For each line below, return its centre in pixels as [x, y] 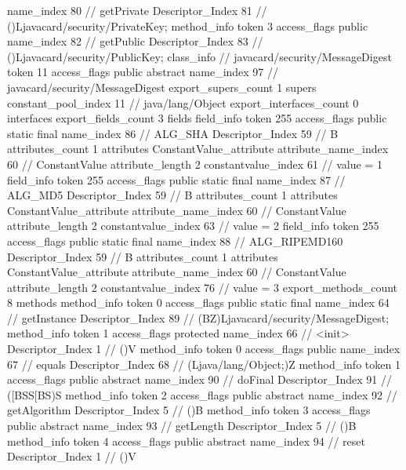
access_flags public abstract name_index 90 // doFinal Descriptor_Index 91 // [199, 379]
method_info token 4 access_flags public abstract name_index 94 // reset [186, 441]
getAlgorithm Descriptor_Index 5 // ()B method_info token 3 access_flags [189, 410]
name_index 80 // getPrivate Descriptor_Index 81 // [137, 10]
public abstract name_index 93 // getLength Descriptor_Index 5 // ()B [182, 426]
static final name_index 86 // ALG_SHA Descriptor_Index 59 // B [173, 133]
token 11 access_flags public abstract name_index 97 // [143, 72]
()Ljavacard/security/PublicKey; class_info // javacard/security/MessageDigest [199, 56]
